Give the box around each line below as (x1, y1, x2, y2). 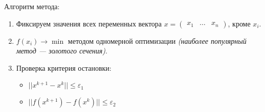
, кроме (228, 18, 251, 29)
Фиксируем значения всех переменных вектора (16, 18, 162, 29)
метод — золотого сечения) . (16, 45, 107, 56)
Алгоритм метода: (4, 1, 60, 11)
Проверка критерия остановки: (16, 62, 112, 73)
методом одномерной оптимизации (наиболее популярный (68, 35, 247, 46)
